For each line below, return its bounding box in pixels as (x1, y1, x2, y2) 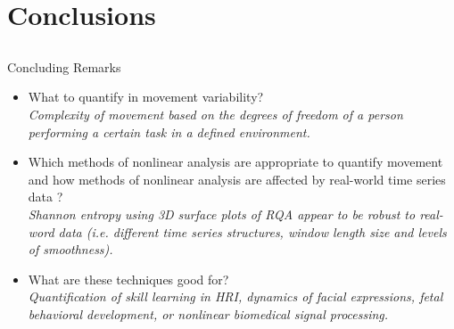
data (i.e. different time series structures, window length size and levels (58, 222, 447, 241)
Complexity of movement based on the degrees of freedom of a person (28, 104, 403, 123)
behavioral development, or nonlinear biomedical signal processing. (28, 304, 389, 323)
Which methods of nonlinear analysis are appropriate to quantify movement (28, 152, 443, 171)
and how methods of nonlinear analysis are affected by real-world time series (28, 169, 446, 188)
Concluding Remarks (7, 57, 121, 76)
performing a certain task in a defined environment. (28, 122, 310, 141)
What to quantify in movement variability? (28, 87, 264, 106)
